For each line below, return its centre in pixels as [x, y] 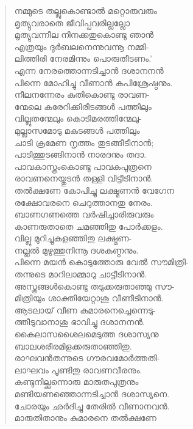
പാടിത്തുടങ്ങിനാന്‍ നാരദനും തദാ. [80, 154]
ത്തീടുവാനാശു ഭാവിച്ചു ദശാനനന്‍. [79, 322]
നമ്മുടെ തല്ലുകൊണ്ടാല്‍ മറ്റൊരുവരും [86, 10]
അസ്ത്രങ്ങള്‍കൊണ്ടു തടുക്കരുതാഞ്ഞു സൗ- [94, 286]
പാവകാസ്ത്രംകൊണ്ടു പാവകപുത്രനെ [83, 166]
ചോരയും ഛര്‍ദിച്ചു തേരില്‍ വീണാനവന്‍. [92, 405]
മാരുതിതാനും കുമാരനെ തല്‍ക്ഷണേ [85, 418]
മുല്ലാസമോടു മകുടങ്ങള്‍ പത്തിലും [77, 130]
